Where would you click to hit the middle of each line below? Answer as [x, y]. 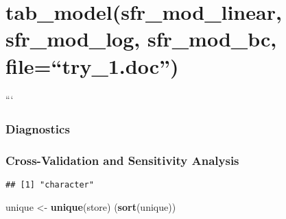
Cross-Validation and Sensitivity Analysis [122, 160]
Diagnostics [38, 129]
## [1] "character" [50, 185]
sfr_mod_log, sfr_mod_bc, [141, 39]
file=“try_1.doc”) [92, 65]
